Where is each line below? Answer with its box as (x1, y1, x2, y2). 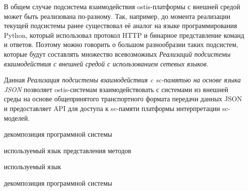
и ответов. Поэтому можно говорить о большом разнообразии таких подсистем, (4, 39, 238, 49)
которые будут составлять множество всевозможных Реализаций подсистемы (4, 48, 231, 59)
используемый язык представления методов (4, 145, 131, 155)
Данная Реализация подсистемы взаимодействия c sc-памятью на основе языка (4, 75, 241, 85)
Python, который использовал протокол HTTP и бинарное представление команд (4, 30, 245, 40)
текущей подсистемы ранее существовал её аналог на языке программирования (4, 20, 237, 31)
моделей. (4, 112, 30, 123)
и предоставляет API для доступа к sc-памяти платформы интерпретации (4, 103, 220, 113)
